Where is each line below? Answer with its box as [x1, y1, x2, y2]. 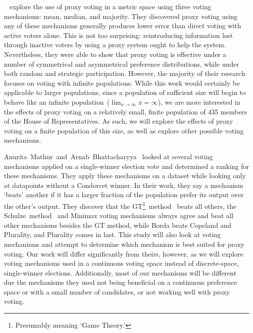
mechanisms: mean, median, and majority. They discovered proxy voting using [4, 11, 237, 21]
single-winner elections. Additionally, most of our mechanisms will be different [4, 267, 236, 277]
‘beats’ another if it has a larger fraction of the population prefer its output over [4, 189, 244, 200]
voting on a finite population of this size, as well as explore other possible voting [4, 125, 244, 135]
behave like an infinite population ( [4, 96, 110, 107]
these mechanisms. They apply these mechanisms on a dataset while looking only [4, 170, 246, 181]
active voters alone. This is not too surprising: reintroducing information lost [4, 30, 233, 40]
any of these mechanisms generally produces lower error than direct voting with [4, 20, 241, 31]
